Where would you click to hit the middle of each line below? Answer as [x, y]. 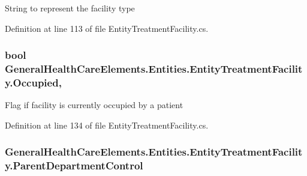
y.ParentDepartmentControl [74, 165]
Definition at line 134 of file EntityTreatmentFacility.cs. [107, 125]
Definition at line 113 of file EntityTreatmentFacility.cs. [107, 28]
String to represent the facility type [70, 8]
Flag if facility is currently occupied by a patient [94, 105]
